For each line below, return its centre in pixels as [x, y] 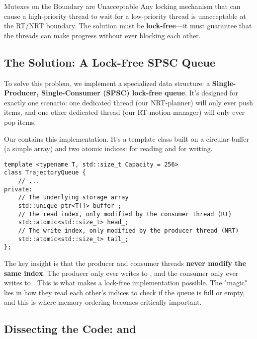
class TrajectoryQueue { [45, 173]
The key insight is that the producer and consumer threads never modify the [125, 263]
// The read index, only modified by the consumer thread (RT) [125, 214]
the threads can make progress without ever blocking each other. [102, 35]
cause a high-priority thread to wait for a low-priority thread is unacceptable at [125, 16]
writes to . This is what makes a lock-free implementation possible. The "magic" [126, 283]
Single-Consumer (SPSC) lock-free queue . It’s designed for [140, 93]
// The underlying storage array [73, 198]
